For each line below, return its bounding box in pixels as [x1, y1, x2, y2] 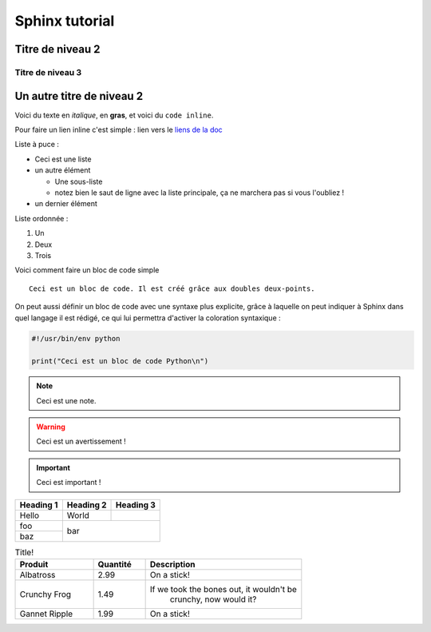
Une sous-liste [54, 177, 103, 186]
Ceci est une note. [36, 395, 97, 405]
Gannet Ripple [19, 608, 73, 619]
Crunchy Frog [19, 588, 72, 599]
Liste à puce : [14, 140, 60, 149]
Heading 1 [19, 499, 58, 511]
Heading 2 [66, 499, 107, 511]
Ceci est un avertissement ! [36, 436, 127, 447]
